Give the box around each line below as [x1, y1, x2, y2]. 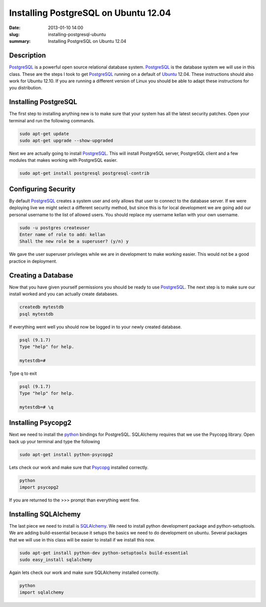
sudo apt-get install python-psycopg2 [19, 452, 113, 457]
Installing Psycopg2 [9, 419, 71, 427]
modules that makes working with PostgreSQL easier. [9, 157, 118, 163]
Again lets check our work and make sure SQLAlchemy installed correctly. [9, 570, 160, 575]
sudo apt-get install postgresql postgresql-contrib [19, 171, 150, 176]
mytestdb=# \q [19, 404, 54, 410]
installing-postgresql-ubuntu [48, 31, 106, 37]
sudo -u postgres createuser [19, 225, 90, 230]
